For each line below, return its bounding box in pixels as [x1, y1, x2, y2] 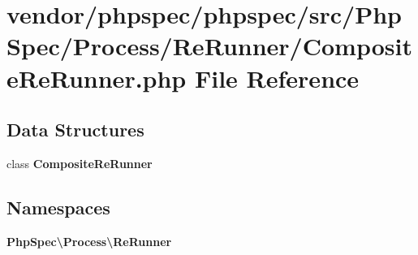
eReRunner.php [6, 61, 187, 94]
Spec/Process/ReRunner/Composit [6, 29, 412, 63]
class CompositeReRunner [6, 154, 153, 171]
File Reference [194, 61, 360, 94]
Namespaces [6, 194, 110, 219]
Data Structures [6, 117, 144, 142]
